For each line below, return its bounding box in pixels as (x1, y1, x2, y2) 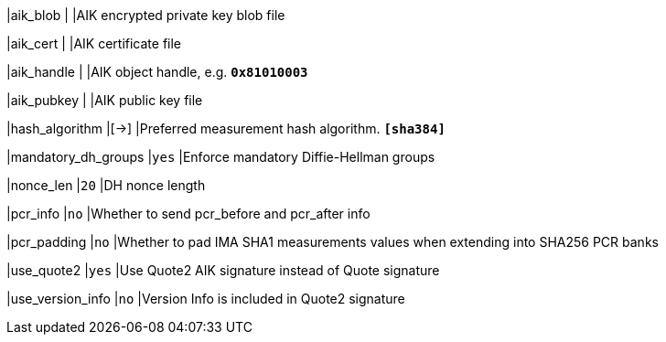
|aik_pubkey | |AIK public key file (6, 92, 203, 108)
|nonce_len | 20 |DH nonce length (6, 177, 206, 193)
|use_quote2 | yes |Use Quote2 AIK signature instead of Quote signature (6, 262, 440, 278)
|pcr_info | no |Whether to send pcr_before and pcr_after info (6, 206, 371, 221)
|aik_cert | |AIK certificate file (6, 36, 182, 51)
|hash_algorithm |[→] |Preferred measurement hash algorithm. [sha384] (6, 121, 446, 136)
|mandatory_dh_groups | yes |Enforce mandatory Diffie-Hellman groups (6, 149, 435, 165)
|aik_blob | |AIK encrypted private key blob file (6, 7, 285, 23)
